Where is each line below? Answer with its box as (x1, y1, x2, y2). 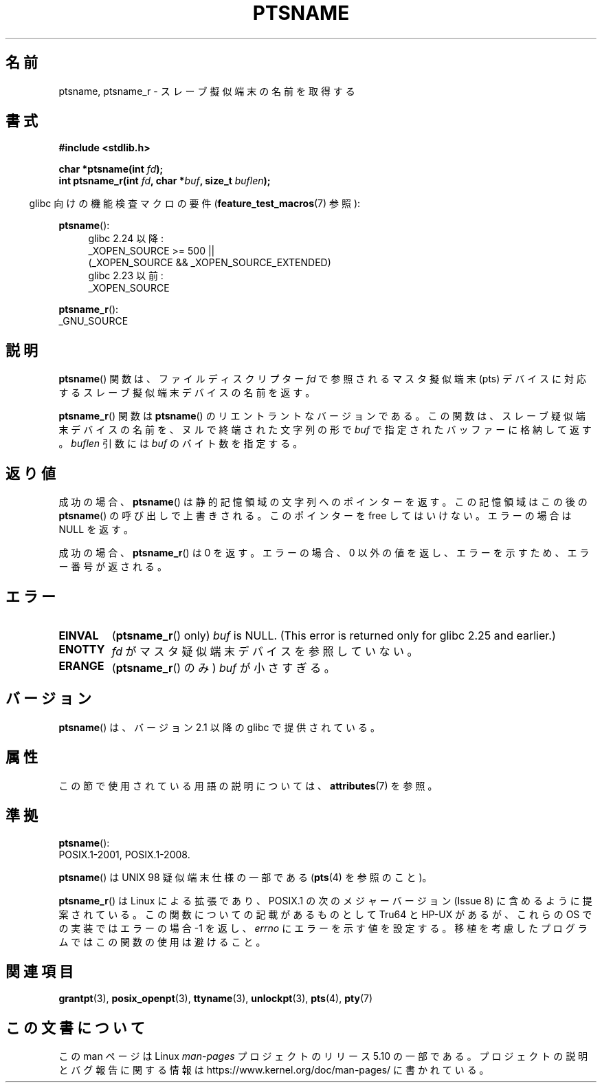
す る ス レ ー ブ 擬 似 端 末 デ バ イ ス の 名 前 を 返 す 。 (58, 387, 315, 399)
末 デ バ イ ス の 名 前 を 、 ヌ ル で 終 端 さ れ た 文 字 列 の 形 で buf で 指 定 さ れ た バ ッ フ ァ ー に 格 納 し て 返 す (58, 424, 592, 436)
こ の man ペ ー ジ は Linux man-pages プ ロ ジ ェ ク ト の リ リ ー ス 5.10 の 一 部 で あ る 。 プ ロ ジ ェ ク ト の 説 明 (58, 1050, 588, 1063)
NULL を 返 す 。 (58, 523, 133, 536)
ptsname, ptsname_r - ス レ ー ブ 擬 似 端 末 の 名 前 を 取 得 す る (58, 85, 355, 97)
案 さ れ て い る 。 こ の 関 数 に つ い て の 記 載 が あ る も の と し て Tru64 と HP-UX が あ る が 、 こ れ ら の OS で (58, 908, 592, 920)
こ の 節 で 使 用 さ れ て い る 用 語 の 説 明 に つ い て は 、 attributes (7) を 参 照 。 (58, 779, 438, 792)
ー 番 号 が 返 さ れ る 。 (58, 561, 167, 573)
